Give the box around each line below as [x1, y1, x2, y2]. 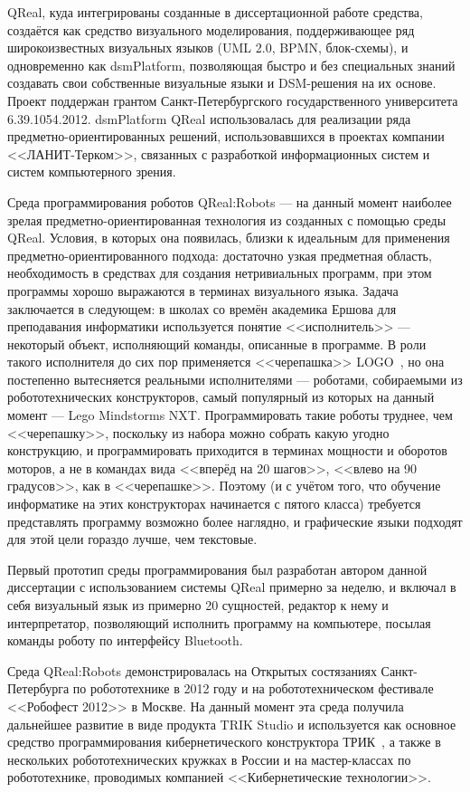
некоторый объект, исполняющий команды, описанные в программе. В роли [7, 334, 427, 353]
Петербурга [7, 679, 70, 698]
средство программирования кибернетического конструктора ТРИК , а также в [7, 732, 441, 751]
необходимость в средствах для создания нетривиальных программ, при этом [7, 263, 432, 282]
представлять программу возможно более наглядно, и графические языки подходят [7, 511, 463, 530]
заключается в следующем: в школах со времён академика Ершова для [7, 299, 397, 318]
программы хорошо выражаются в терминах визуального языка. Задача [7, 281, 399, 300]
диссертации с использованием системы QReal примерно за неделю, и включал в [7, 577, 456, 596]
